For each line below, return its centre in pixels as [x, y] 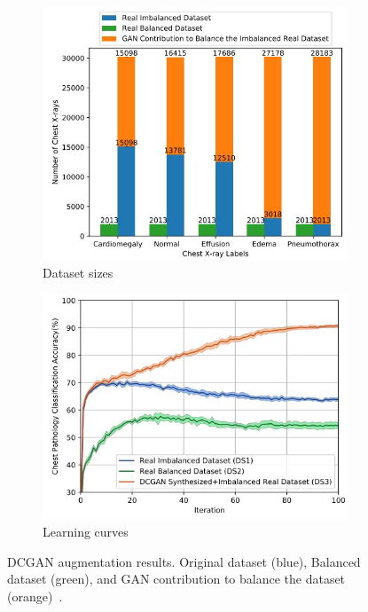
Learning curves [86, 532]
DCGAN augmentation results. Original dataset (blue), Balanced [184, 561]
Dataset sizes [78, 272]
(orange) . [35, 596]
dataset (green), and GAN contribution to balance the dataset [176, 579]
